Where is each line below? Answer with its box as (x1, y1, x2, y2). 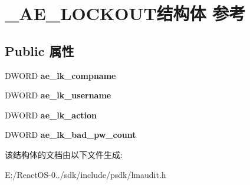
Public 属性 (5, 41, 74, 60)
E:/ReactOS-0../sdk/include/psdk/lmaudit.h (5, 168, 166, 180)
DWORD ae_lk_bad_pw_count (5, 128, 136, 141)
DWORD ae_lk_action (5, 108, 97, 121)
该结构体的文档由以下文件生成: (5, 148, 123, 160)
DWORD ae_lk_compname (5, 69, 116, 81)
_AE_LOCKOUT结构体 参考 (5, 1, 246, 25)
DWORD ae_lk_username (5, 89, 111, 101)
